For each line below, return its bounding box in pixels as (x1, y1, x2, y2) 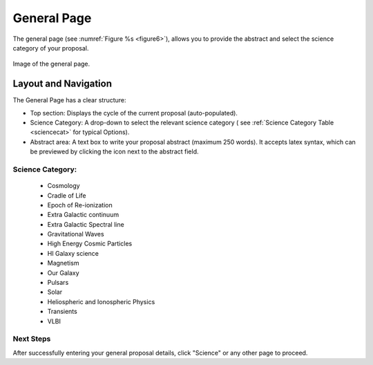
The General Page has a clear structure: (12, 96, 127, 104)
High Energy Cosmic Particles (47, 239, 133, 248)
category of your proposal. (12, 44, 89, 52)
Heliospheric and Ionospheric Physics (47, 297, 155, 306)
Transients (47, 308, 77, 316)
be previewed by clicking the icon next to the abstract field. (30, 147, 199, 156)
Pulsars (47, 279, 69, 287)
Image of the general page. (12, 59, 90, 68)
